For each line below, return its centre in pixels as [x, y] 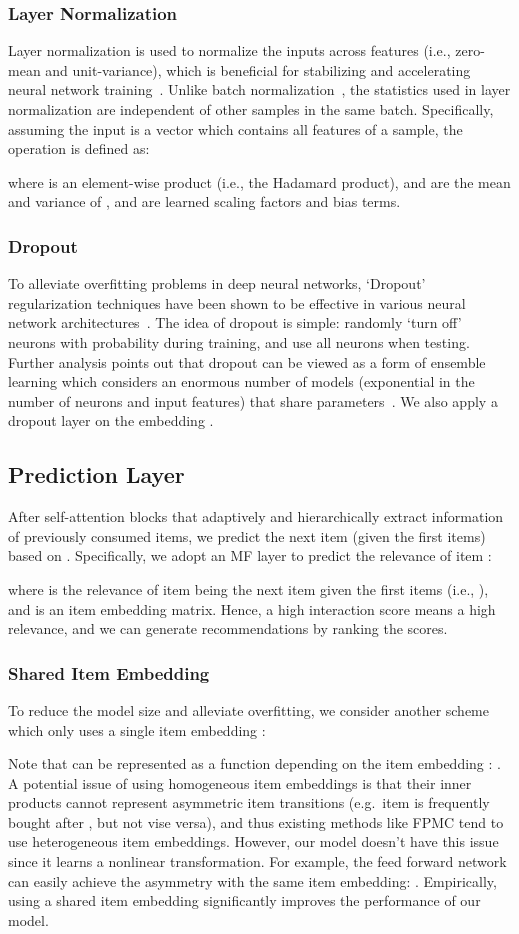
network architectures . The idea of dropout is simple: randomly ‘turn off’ [235, 322]
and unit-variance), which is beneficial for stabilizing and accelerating [258, 69]
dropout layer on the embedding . [111, 420]
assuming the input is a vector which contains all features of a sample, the [235, 128]
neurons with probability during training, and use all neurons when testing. [239, 341]
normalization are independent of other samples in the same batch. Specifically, [251, 109]
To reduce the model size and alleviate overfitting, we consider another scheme [248, 709]
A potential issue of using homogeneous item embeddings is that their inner [240, 782]
